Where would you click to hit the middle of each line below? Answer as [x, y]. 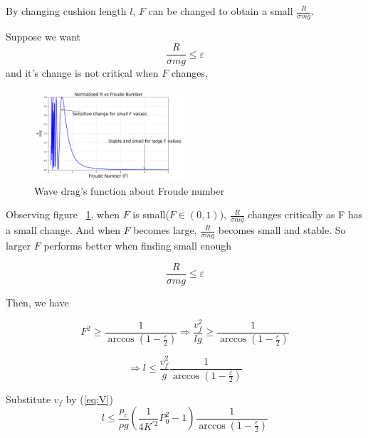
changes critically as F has [305, 214]
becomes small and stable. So [282, 230]
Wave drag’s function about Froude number [130, 190]
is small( [151, 214]
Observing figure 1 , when [63, 214]
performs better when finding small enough [138, 246]
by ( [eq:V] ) [89, 399]
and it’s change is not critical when [82, 73]
